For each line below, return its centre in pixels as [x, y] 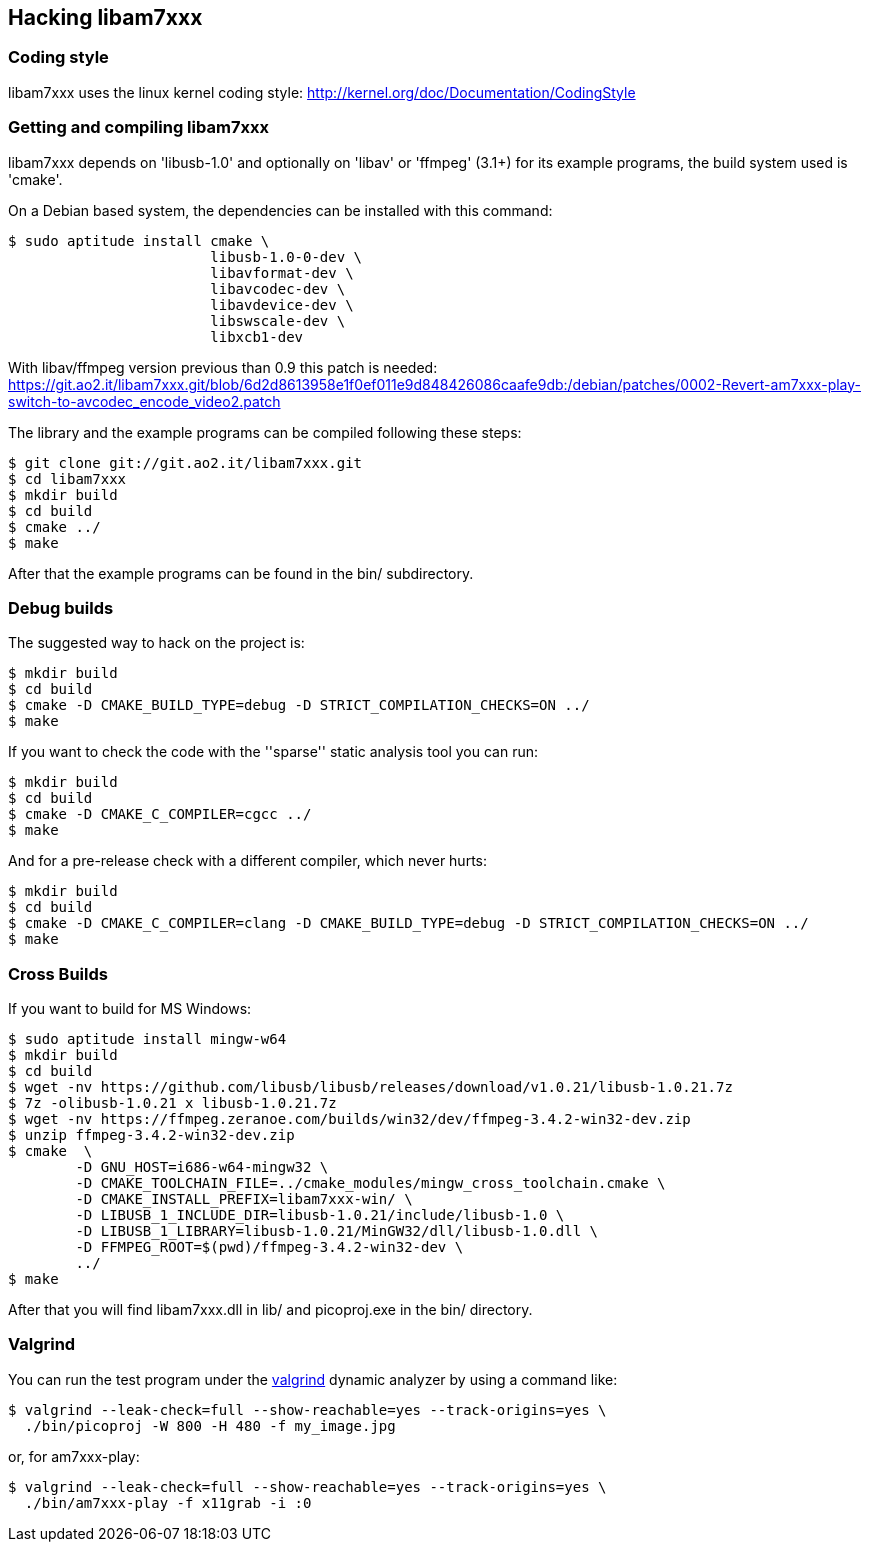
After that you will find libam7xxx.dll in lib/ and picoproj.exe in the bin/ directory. [270, 1310]
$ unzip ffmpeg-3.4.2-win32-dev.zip [151, 1135]
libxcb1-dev [257, 336]
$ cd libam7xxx [67, 478]
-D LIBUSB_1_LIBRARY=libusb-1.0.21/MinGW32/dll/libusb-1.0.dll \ [337, 1231]
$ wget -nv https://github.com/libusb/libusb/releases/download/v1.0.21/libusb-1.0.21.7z [370, 1087]
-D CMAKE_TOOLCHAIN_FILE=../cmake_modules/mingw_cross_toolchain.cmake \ [370, 1183]
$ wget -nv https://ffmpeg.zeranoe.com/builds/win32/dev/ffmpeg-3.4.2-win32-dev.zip [349, 1119]
